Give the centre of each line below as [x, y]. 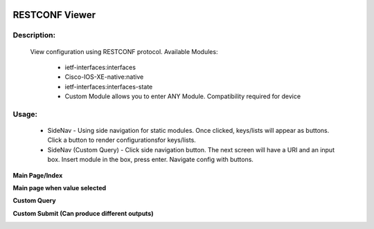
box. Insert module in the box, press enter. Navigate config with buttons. [151, 160]
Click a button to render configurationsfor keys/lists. [122, 140]
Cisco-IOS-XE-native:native [104, 77]
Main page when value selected [60, 188]
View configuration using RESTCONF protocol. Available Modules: [124, 51]
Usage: [25, 114]
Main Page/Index [38, 175]
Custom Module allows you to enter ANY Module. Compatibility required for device [183, 96]
